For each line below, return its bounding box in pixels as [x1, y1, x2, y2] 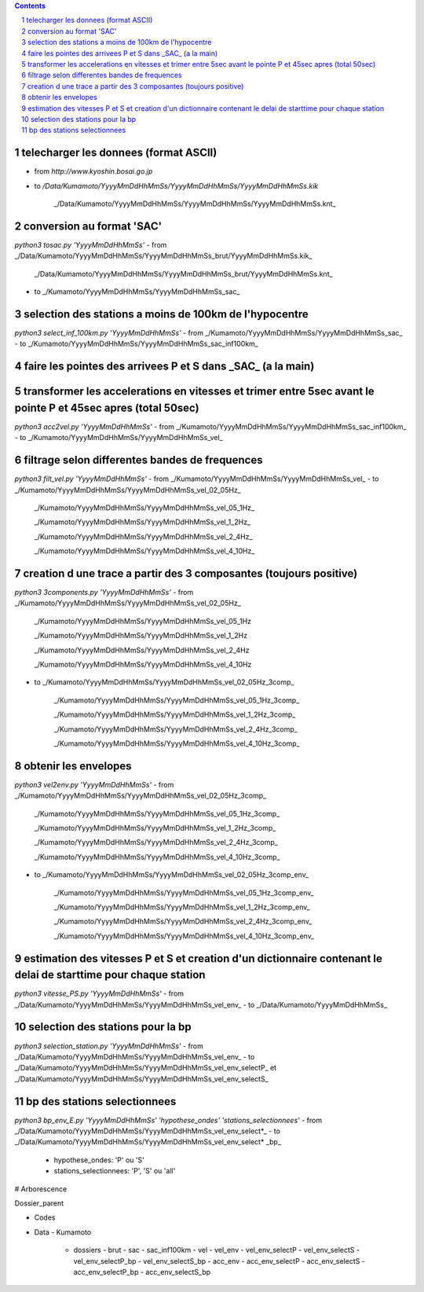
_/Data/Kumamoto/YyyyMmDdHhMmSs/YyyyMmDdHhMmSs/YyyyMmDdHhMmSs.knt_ [53, 199, 337, 208]
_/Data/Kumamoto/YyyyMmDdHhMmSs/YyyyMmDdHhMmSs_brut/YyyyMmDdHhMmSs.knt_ [34, 269, 333, 278]
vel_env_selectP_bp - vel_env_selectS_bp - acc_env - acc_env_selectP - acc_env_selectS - [73, 1256, 365, 1265]
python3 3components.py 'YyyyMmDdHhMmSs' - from [14, 588, 194, 597]
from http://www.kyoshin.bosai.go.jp [34, 167, 153, 176]
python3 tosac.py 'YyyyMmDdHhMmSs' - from [14, 240, 167, 249]
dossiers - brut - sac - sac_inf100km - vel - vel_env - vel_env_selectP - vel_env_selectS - [73, 1246, 360, 1255]
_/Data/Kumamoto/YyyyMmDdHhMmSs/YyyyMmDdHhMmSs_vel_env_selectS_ [14, 1074, 269, 1084]
